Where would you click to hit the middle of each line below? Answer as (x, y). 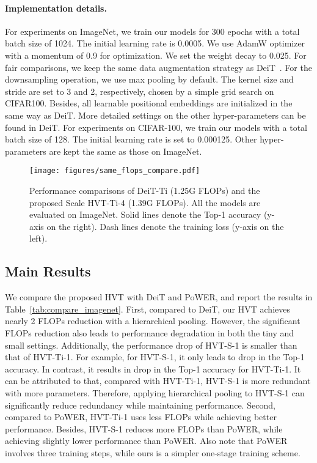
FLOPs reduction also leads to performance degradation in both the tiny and (150, 332)
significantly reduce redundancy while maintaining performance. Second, (140, 405)
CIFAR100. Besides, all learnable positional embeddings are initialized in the (149, 103)
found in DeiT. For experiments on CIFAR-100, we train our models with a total (156, 127)
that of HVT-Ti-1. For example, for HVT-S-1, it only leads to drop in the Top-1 (155, 357)
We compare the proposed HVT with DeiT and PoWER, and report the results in (159, 297)
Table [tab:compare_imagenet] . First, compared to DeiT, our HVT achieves (148, 309)
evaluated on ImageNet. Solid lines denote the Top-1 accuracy (145, 214)
